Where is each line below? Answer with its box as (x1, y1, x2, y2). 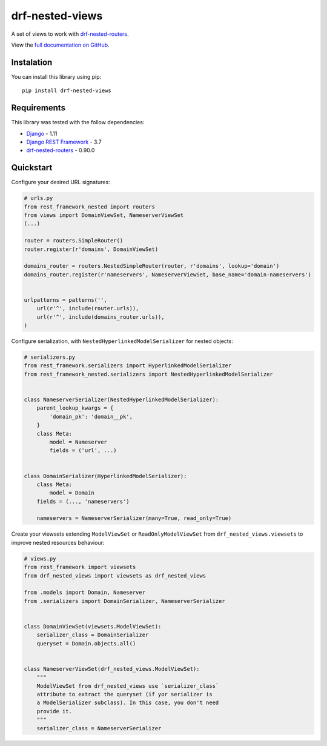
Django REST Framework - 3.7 (26, 138, 102, 145)
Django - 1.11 (26, 130, 58, 137)
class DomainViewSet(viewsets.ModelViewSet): (24, 623, 162, 630)
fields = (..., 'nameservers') (36, 498, 130, 505)
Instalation (11, 57, 53, 67)
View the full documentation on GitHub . (11, 41, 110, 48)
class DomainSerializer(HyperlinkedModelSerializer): (24, 473, 187, 479)
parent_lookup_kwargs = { (36, 405, 114, 411)
